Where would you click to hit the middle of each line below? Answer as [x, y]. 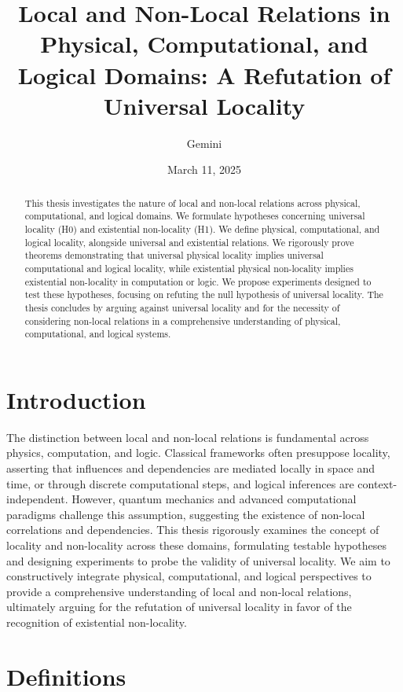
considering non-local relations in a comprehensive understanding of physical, [183, 320]
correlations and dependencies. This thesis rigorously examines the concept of [193, 530]
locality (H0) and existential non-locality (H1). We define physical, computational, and [202, 228]
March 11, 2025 [204, 169]
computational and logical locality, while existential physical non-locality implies [189, 268]
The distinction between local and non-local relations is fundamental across [188, 437]
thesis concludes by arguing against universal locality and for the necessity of [182, 307]
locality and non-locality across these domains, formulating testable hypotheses [197, 545]
